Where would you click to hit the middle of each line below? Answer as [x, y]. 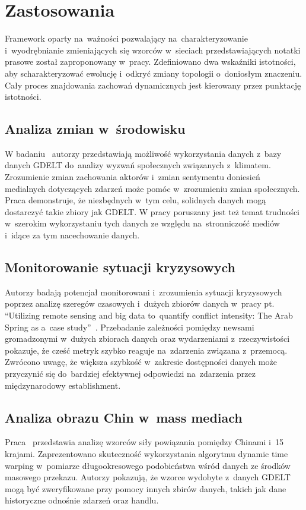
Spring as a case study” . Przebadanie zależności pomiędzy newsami [130, 327]
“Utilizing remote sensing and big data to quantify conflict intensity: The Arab [149, 315]
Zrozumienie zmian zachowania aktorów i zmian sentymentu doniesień [133, 177]
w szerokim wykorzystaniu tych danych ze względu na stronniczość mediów [142, 223]
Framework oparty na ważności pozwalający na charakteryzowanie [126, 38]
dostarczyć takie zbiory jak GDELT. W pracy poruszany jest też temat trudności [152, 211]
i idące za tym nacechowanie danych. [72, 235]
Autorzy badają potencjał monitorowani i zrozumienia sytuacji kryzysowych [144, 292]
